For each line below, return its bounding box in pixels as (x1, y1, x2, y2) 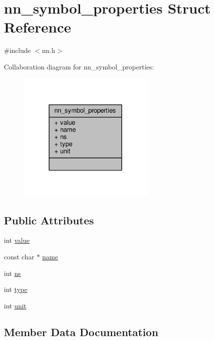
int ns (4, 268, 21, 278)
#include (4, 45, 31, 55)
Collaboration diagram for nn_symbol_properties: (4, 61, 154, 71)
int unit (4, 300, 27, 310)
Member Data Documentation (4, 324, 159, 339)
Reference (4, 17, 71, 37)
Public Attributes (4, 212, 94, 227)
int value (4, 235, 30, 245)
